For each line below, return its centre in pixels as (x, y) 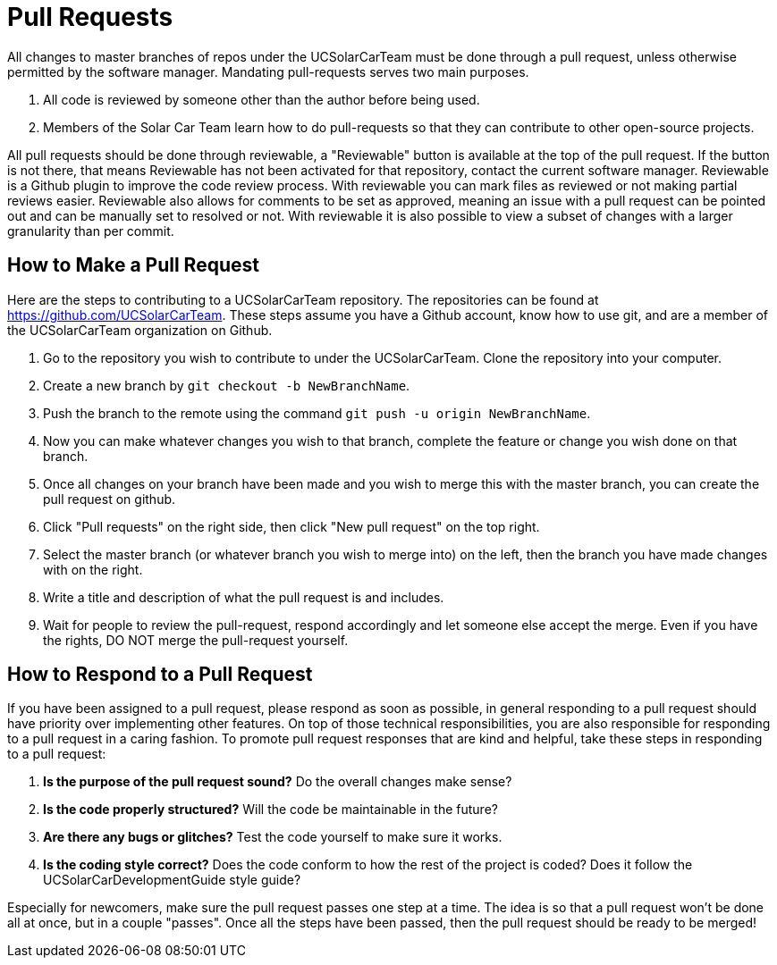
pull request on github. (110, 499)
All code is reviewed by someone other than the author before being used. (262, 99)
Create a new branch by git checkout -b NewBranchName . (227, 385)
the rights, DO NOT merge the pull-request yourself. (196, 640)
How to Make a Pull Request (133, 265)
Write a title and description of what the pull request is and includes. (244, 597)
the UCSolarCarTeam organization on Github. (140, 330)
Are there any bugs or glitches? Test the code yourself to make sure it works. (273, 837)
